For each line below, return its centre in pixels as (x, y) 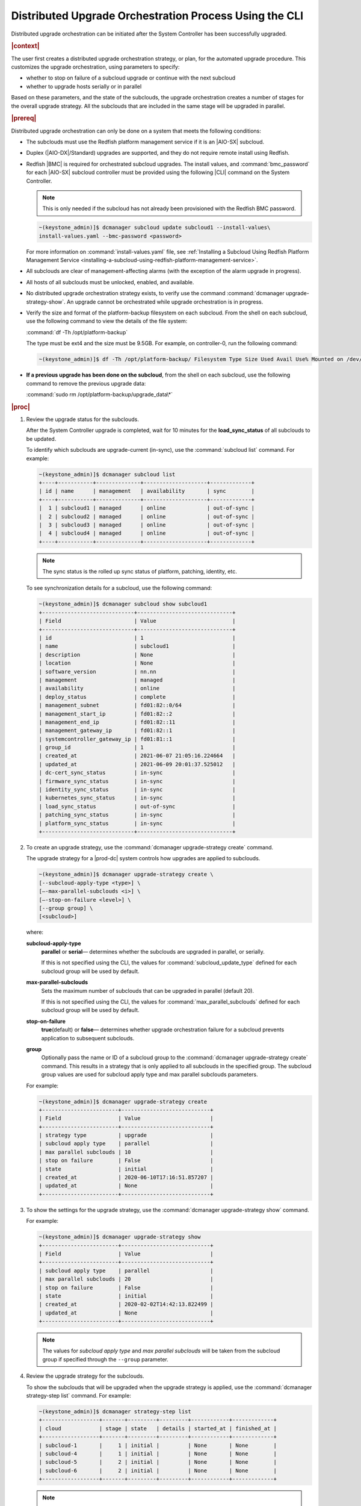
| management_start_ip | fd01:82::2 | (137, 714)
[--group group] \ (66, 908)
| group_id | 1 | (137, 748)
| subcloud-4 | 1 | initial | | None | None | (158, 1454)
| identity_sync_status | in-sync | (137, 790)
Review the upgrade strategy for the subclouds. (85, 1376)
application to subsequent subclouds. (88, 1038)
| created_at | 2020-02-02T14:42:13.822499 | (126, 1304)
